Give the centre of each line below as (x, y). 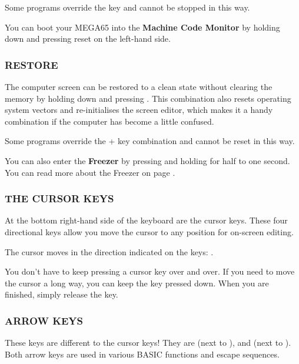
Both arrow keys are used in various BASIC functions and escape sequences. (142, 354)
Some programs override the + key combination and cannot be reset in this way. (150, 141)
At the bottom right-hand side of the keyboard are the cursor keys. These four (146, 220)
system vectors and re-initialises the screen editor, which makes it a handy (139, 110)
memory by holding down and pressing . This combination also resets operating (148, 98)
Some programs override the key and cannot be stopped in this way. (127, 7)
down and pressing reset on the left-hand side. (88, 39)
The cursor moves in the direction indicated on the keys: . (109, 251)
